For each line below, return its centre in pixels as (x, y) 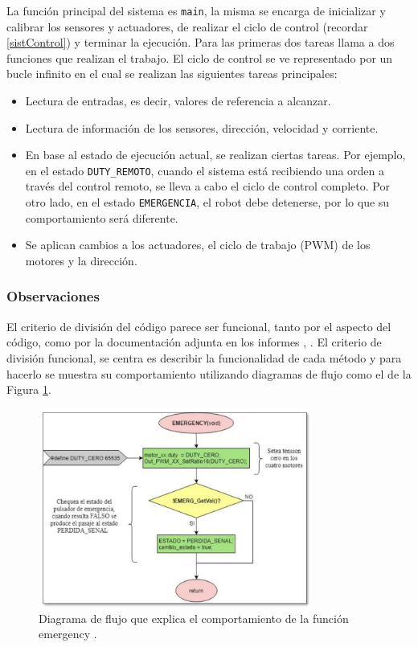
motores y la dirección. (81, 260)
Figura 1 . (29, 389)
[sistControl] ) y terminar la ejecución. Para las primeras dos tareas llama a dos (201, 42)
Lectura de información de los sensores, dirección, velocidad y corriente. (202, 127)
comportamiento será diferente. (102, 217)
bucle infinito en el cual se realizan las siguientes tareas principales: (172, 74)
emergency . (68, 634)
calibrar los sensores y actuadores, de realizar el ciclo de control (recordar (187, 26)
